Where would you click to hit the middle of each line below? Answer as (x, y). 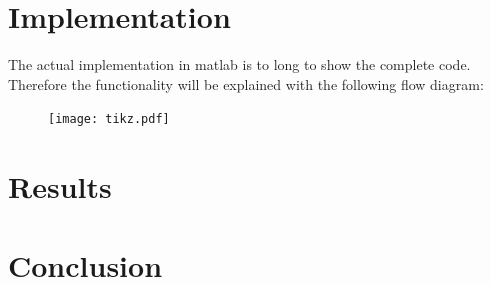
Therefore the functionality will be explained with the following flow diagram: (246, 83)
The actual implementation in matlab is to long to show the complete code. (239, 64)
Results (60, 186)
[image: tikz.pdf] (109, 119)
